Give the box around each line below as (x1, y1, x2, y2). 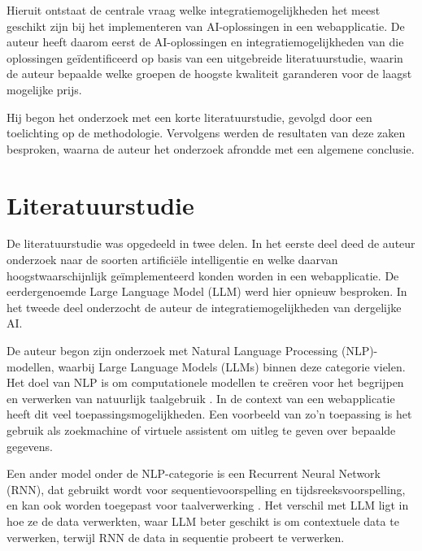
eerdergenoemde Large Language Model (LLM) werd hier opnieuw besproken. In (7, 283, 407, 300)
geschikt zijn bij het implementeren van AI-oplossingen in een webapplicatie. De (7, 17, 405, 34)
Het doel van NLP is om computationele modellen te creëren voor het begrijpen (7, 374, 404, 391)
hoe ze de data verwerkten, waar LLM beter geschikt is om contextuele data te (7, 512, 399, 529)
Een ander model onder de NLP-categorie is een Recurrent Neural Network (7, 465, 381, 482)
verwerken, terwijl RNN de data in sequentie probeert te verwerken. (7, 528, 345, 545)
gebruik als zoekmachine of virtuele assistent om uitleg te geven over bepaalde (7, 422, 396, 438)
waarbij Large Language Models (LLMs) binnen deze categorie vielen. (58, 358, 406, 375)
